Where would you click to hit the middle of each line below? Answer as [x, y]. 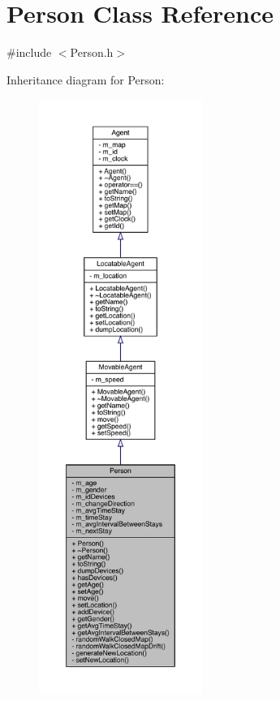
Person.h [92, 52]
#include [29, 52]
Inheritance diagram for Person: [86, 79]
